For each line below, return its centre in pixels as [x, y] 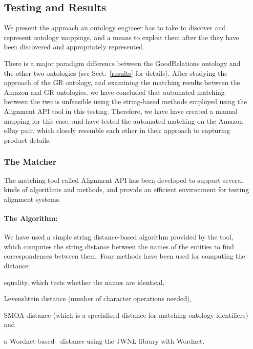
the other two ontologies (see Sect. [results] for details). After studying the [116, 73]
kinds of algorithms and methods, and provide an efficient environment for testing [126, 189]
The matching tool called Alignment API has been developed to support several [124, 180]
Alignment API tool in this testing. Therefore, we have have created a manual [121, 111]
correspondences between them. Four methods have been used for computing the [125, 256]
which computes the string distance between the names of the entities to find [119, 246]
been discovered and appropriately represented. [74, 47]
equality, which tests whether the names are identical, [84, 282]
